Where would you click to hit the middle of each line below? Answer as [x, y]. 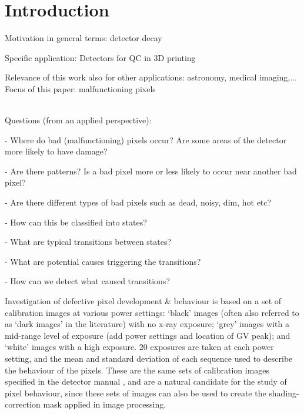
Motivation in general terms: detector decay [83, 38]
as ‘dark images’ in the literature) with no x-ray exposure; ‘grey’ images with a [147, 324]
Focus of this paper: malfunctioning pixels [80, 88]
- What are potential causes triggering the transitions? [103, 261]
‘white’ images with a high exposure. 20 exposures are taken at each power [139, 347]
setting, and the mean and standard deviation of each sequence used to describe [149, 358]
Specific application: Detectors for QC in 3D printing [100, 57]
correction [23, 404]
